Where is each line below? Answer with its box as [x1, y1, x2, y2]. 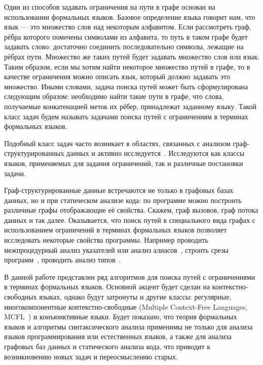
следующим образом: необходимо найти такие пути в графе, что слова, [4, 91, 224, 102]
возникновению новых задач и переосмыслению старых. [4, 351, 178, 361]
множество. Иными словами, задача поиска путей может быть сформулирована [4, 81, 248, 91]
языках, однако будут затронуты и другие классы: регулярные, [39, 291, 232, 302]
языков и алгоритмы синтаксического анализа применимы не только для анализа [4, 321, 253, 331]
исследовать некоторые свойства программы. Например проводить [4, 235, 208, 245]
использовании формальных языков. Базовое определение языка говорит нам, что [4, 11, 255, 22]
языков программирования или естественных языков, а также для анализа [4, 331, 232, 342]
